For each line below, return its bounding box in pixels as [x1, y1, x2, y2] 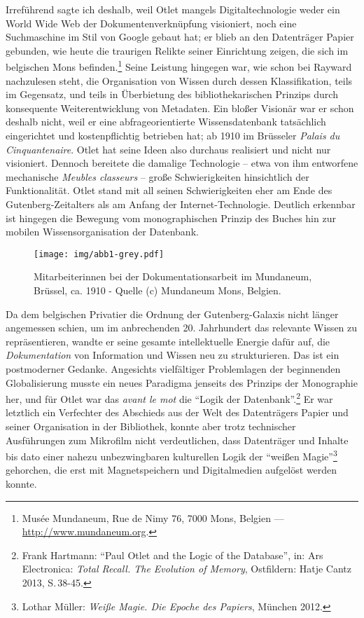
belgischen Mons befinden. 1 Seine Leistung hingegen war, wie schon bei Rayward [6, 57, 352, 74]
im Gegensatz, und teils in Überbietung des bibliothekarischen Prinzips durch [6, 87, 338, 102]
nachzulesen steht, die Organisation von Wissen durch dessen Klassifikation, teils [6, 73, 353, 88]
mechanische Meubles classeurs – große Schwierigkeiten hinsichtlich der [6, 169, 309, 184]
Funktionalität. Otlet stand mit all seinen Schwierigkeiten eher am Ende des [6, 183, 332, 198]
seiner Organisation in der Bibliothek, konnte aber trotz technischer [6, 419, 296, 433]
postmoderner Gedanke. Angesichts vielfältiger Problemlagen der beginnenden [6, 361, 341, 376]
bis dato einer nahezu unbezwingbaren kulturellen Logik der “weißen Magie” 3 [6, 447, 337, 463]
